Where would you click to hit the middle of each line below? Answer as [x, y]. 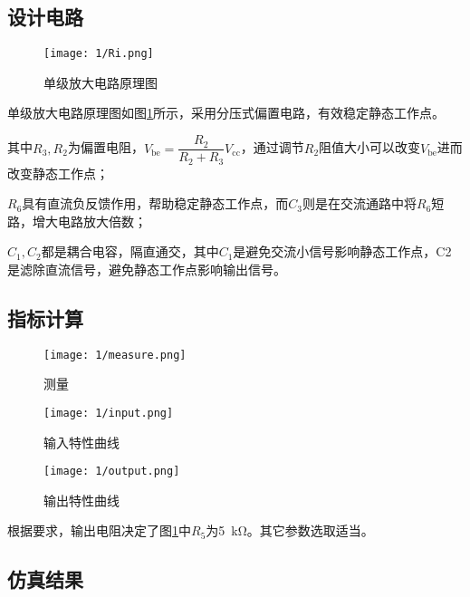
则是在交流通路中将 [360, 203]
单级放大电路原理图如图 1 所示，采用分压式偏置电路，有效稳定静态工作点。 [226, 113]
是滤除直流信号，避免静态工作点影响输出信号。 [147, 269]
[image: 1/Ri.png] [99, 54]
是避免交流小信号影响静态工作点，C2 [342, 251]
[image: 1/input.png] [109, 413]
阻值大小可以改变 [370, 147]
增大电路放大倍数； [89, 221]
